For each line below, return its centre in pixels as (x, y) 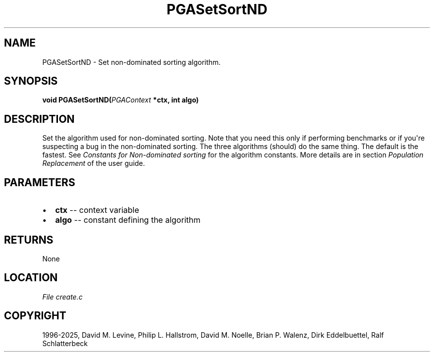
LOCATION (31, 278)
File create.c (62, 297)
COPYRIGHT (35, 316)
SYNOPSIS (31, 81)
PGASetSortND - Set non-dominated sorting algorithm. (132, 62)
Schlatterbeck (65, 343)
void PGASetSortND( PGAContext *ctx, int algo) (121, 100)
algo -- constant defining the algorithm (128, 220)
